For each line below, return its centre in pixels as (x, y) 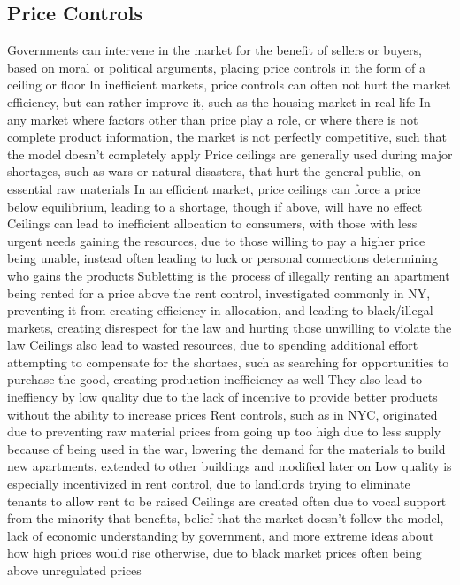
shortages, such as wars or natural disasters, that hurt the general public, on (214, 171)
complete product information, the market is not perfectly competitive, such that (227, 137)
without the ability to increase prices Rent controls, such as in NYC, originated (222, 414)
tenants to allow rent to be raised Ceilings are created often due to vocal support (227, 500)
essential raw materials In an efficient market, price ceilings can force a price (214, 188)
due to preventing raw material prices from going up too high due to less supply (224, 431)
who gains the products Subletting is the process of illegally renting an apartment (229, 275)
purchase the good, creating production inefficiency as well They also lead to (215, 379)
